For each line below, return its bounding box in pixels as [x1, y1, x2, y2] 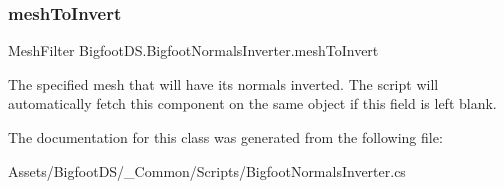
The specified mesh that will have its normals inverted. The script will [8, 73, 439, 94]
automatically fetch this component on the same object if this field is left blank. [8, 93, 497, 114]
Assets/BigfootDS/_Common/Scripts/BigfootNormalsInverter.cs [8, 160, 406, 181]
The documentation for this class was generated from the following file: [8, 127, 443, 147]
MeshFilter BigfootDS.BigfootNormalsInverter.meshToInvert [8, 40, 379, 61]
